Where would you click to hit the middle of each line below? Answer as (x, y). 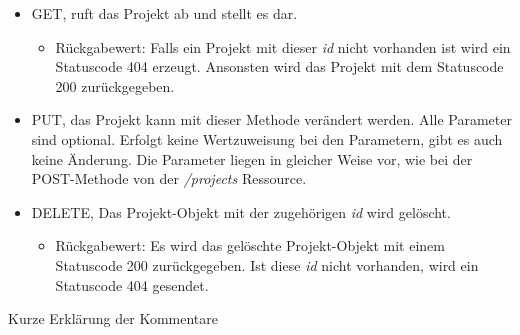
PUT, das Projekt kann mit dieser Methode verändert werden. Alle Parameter (271, 119)
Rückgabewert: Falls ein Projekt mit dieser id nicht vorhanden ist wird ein (283, 46)
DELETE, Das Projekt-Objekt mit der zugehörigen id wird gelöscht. (241, 211)
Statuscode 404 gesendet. (132, 284)
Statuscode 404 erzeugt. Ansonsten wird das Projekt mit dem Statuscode (279, 66)
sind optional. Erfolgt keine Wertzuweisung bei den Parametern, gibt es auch (267, 138)
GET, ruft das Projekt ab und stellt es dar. (164, 13)
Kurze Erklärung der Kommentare (113, 318)
